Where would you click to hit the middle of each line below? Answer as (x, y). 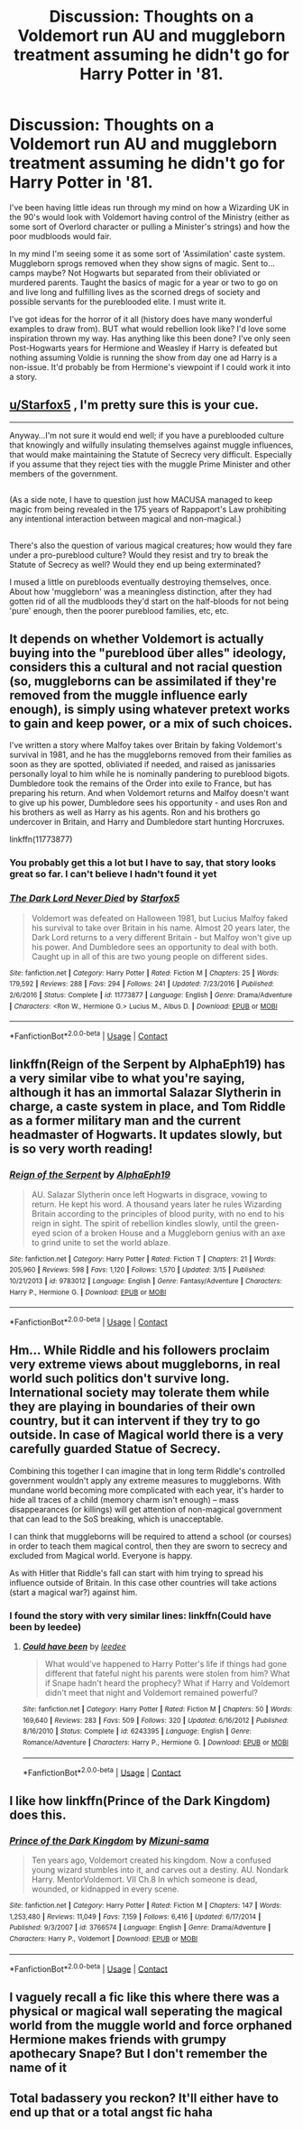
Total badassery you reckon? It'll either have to (144, 2098)
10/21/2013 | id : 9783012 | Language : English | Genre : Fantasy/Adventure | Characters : (146, 1281)
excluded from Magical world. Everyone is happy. (101, 1555)
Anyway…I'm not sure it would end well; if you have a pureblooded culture (147, 435)
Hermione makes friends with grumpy (118, 2039)
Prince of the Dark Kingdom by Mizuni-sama (109, 1840)
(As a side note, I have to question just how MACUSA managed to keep (141, 500)
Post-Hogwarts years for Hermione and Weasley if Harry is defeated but (143, 347)
